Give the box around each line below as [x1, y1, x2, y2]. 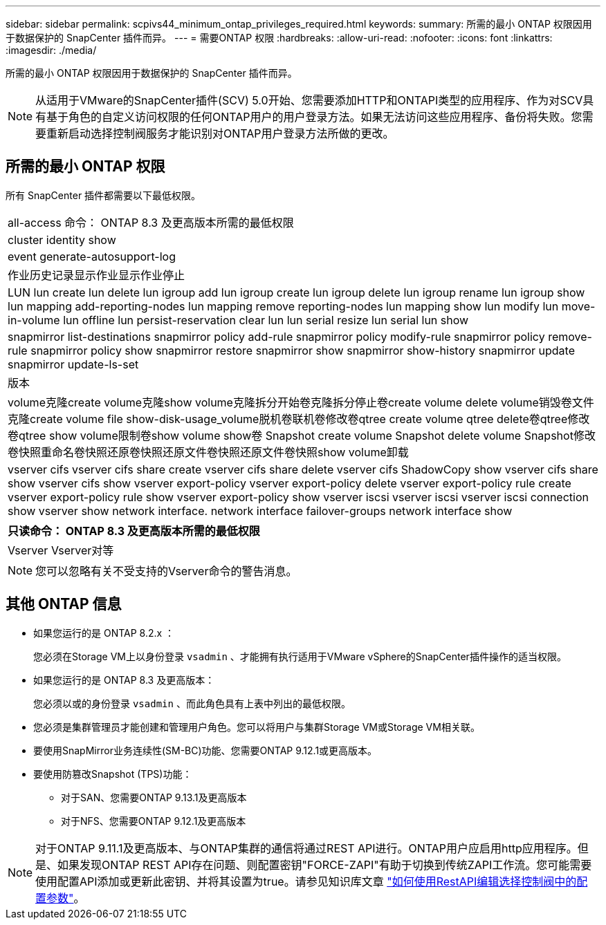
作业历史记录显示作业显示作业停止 [8, 268, 185, 282]
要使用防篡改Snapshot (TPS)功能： [33, 767, 192, 780]
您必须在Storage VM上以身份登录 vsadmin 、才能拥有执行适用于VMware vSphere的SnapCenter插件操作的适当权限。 [33, 650, 567, 662]
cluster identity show [8, 232, 116, 247]
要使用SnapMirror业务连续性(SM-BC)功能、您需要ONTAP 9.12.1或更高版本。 [33, 744, 378, 756]
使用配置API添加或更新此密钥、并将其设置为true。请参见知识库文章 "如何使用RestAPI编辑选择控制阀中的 [35, 874, 577, 888]
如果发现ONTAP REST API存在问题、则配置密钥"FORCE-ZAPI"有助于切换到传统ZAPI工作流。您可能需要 [57, 857, 592, 872]
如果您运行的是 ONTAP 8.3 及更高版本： [33, 673, 215, 686]
